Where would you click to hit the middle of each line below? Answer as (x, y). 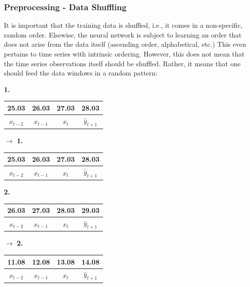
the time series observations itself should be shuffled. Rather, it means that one (122, 63)
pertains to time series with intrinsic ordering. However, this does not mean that (125, 54)
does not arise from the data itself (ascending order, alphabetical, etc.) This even (125, 44)
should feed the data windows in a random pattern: (81, 73)
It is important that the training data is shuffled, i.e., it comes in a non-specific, (123, 25)
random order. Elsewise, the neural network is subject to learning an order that (123, 34)
